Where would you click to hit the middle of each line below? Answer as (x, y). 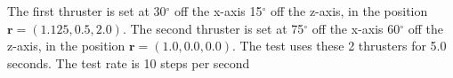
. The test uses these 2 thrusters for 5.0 (340, 46)
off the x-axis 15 (218, 11)
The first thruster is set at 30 (87, 11)
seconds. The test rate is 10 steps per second (129, 62)
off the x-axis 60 (356, 28)
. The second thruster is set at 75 (213, 28)
